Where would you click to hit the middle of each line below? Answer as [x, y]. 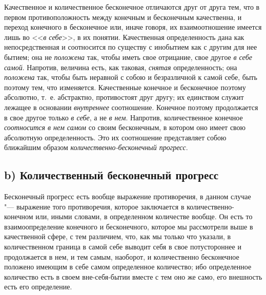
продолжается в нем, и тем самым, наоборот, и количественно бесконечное [122, 256]
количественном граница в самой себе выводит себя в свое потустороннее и [123, 247]
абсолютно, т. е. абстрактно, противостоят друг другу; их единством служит [124, 97]
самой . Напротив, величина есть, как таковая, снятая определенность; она [121, 67]
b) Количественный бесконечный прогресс [111, 175]
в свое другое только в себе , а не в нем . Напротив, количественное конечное [124, 117]
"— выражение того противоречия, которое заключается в [94, 206]
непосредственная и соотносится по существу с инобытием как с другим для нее [131, 47]
